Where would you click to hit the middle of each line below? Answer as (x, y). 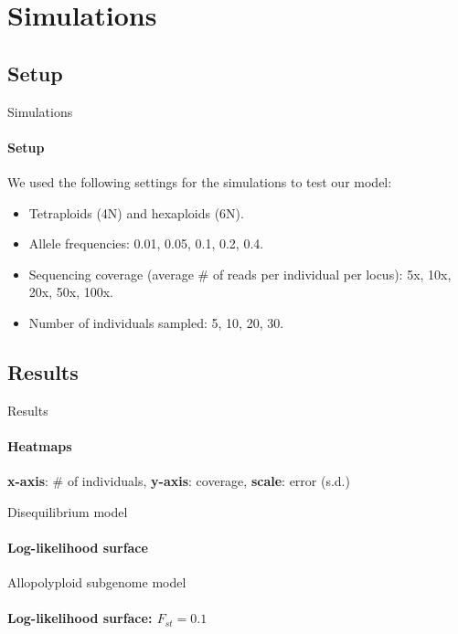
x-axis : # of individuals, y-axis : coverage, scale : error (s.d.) (179, 481)
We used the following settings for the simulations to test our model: (200, 181)
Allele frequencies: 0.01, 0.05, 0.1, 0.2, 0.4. (146, 243)
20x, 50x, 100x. (71, 292)
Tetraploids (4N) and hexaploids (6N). (136, 212)
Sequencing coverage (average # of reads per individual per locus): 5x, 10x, (240, 274)
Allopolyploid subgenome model (97, 582)
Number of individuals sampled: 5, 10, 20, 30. (156, 322)
